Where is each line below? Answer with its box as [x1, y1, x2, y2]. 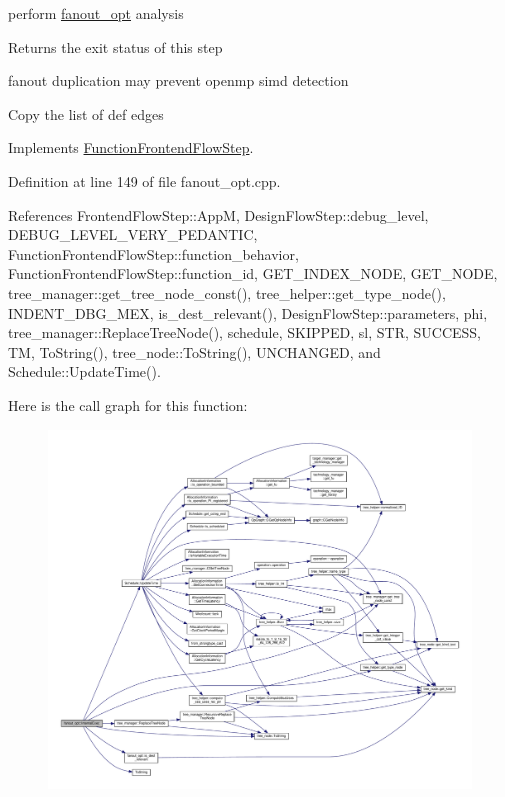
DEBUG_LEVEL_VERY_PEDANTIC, [8, 224, 258, 245]
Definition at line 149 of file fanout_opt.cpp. [8, 170, 281, 191]
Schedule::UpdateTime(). [8, 361, 161, 382]
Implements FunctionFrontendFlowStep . [8, 137, 254, 158]
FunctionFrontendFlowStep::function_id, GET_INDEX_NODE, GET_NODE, [8, 263, 498, 284]
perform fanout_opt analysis [8, 3, 184, 23]
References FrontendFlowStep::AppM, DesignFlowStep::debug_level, [8, 204, 429, 225]
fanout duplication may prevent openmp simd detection [8, 70, 349, 91]
